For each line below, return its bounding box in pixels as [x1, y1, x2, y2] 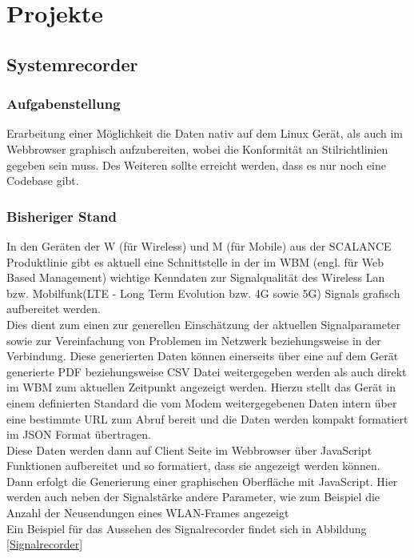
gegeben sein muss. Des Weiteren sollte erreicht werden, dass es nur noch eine [6, 156, 386, 173]
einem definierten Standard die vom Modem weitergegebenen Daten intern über [6, 394, 397, 411]
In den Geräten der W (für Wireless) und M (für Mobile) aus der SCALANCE [6, 237, 392, 254]
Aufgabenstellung [6, 94, 121, 114]
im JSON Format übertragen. [6, 426, 151, 443]
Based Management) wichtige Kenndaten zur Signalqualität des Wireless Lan [6, 269, 385, 286]
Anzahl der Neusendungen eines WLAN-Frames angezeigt [6, 504, 289, 521]
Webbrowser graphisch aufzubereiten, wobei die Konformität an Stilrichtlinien [6, 140, 388, 157]
